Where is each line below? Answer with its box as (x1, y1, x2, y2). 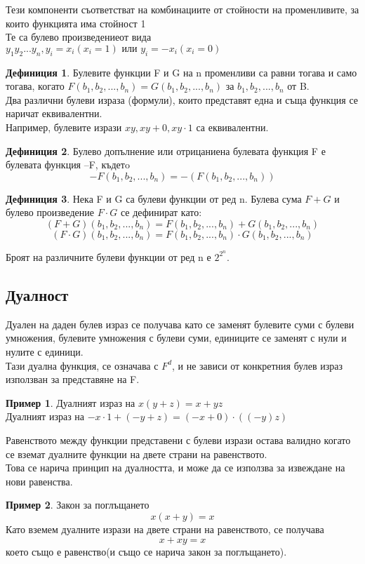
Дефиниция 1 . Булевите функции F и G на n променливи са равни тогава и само (6, 65, 357, 79)
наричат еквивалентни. (6, 106, 102, 121)
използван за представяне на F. (6, 372, 140, 387)
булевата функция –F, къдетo (6, 157, 130, 172)
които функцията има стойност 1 (6, 15, 146, 30)
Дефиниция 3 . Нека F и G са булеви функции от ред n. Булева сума (6, 191, 302, 206)
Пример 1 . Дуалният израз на (6, 395, 135, 410)
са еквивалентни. (196, 119, 269, 134)
